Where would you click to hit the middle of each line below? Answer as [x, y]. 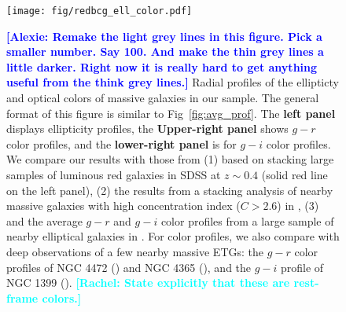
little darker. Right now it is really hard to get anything [162, 66]
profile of [302, 267]
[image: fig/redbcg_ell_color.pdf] [99, 11]
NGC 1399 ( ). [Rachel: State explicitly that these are [148, 283]
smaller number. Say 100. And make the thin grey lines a [165, 51]
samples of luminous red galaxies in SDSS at [114, 174]
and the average [44, 220]
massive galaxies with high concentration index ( [123, 206]
